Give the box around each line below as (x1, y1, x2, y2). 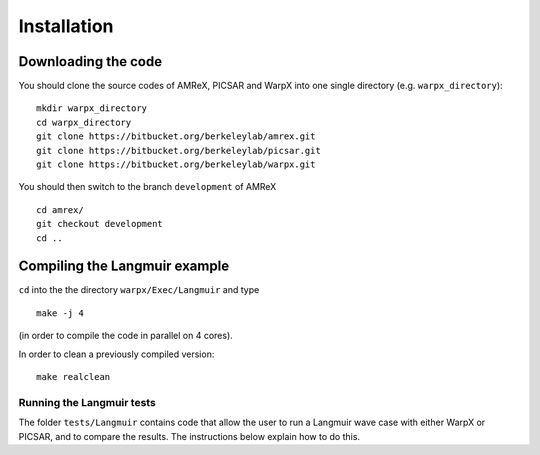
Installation (18, 15, 114, 37)
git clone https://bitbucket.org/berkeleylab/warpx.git (36, 159, 316, 170)
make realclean (36, 371, 111, 383)
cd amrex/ (36, 204, 84, 215)
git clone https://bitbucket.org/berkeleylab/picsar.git (36, 145, 322, 156)
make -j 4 (36, 307, 84, 319)
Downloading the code (18, 53, 163, 70)
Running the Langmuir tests (18, 395, 157, 409)
